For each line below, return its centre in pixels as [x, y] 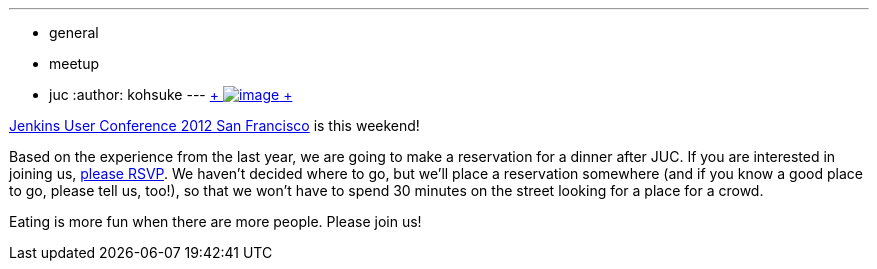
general [74, 32]
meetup [74, 63]
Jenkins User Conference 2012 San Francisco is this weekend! [214, 125]
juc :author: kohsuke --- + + [171, 94]
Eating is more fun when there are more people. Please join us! [215, 221]
